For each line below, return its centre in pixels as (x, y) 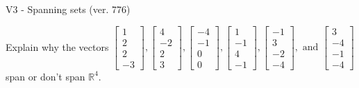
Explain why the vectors (57, 46)
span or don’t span (45, 76)
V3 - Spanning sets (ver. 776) (68, 9)
